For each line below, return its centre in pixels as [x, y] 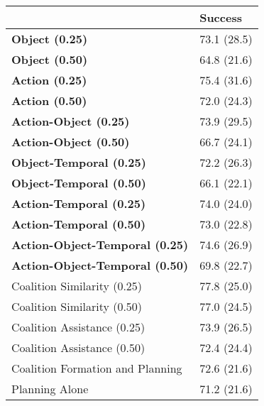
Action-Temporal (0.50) [79, 224]
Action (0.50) [49, 100]
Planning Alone [50, 389]
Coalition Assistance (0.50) [78, 347]
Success [221, 17]
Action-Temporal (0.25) [79, 203]
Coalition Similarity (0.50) [77, 306]
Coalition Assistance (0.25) [78, 327]
